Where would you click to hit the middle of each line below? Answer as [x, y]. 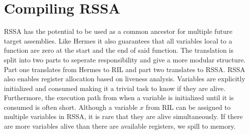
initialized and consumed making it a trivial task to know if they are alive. [115, 88]
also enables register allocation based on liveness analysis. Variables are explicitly [125, 79]
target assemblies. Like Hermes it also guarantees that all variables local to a [118, 40]
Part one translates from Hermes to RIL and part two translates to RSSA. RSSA [125, 69]
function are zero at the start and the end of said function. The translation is [119, 50]
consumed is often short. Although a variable [71, 107]
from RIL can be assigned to [188, 107]
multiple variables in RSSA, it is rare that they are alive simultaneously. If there [123, 116]
